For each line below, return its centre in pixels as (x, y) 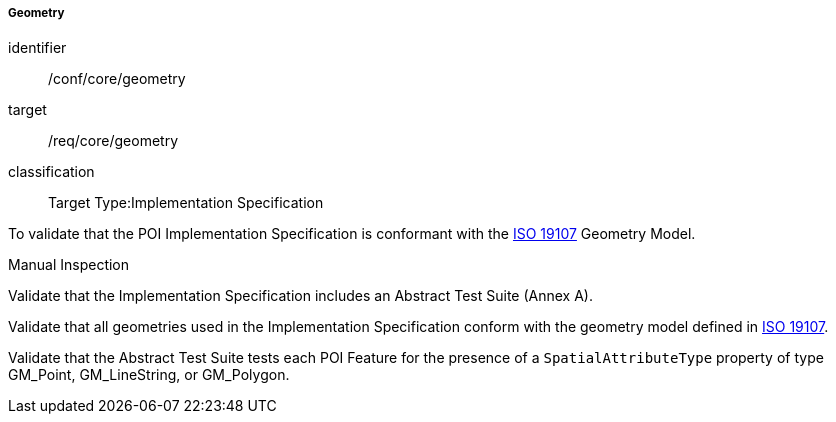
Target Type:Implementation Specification (186, 203)
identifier (37, 48)
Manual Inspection (69, 265)
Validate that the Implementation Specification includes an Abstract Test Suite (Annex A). (300, 296)
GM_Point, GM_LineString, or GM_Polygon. (149, 375)
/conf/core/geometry (117, 79)
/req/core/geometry (113, 141)
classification (51, 172)
